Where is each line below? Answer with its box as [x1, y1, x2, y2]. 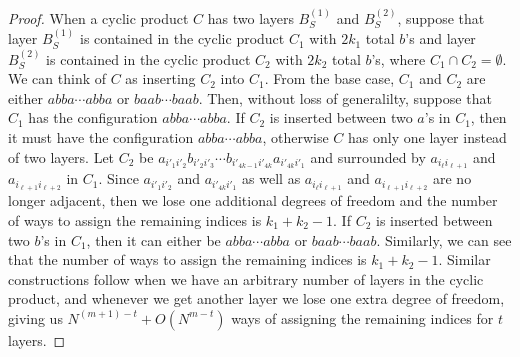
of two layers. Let [8, 146, 115, 167]
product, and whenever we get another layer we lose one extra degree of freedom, [8, 288, 505, 309]
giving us [8, 307, 63, 328]
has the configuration [28, 107, 158, 128]
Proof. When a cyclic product [8, 7, 189, 28]
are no [432, 168, 472, 189]
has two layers [207, 7, 294, 28]
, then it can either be [86, 229, 221, 250]
